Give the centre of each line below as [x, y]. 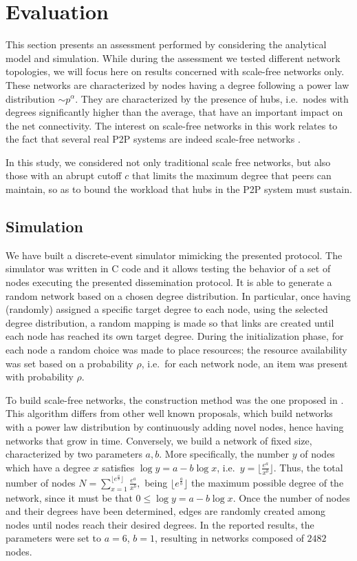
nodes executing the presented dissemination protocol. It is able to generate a [169, 282]
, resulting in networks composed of [229, 538]
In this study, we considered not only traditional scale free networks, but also [168, 162]
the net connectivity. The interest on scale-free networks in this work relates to [172, 125]
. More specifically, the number [224, 454]
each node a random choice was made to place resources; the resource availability [176, 350]
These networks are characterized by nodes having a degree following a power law [177, 84]
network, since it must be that [69, 497]
